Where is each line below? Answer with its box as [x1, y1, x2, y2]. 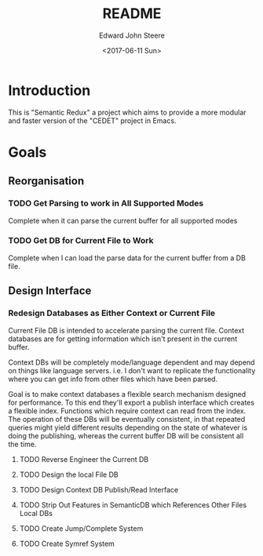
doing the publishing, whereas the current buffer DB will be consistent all [8, 431, 244, 440]
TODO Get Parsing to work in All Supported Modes [8, 198, 204, 209]
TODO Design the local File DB [19, 470, 119, 479]
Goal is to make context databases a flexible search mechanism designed [8, 389, 247, 398]
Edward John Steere [99, 31, 165, 40]
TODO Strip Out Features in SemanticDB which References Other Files [19, 500, 247, 510]
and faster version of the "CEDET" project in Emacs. [8, 115, 177, 125]
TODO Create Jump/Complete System [19, 523, 144, 533]
